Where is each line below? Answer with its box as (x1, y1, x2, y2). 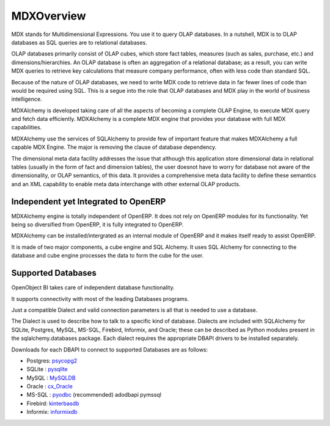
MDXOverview (11, 9, 86, 23)
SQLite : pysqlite (26, 366, 68, 373)
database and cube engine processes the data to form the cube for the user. (11, 252, 204, 259)
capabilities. (11, 124, 42, 131)
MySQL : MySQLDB (26, 374, 76, 381)
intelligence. (11, 95, 42, 103)
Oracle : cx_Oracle (26, 383, 73, 390)
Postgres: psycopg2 (26, 357, 78, 364)
